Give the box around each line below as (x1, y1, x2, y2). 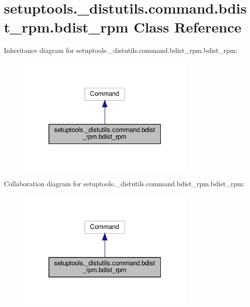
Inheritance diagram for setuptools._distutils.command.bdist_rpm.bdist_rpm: (4, 45, 238, 55)
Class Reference (133, 17, 242, 37)
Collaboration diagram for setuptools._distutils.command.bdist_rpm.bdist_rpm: (4, 178, 245, 188)
